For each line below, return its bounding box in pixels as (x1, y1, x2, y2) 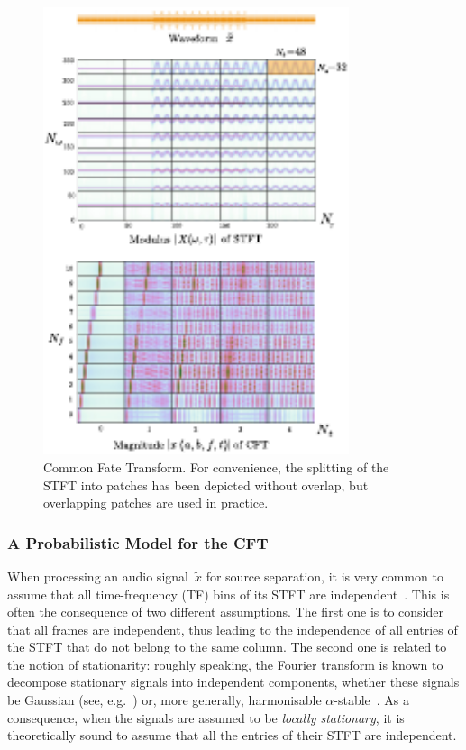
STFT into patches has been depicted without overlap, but (43, 475, 369, 494)
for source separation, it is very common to (206, 566, 443, 585)
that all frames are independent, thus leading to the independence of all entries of (7, 619, 458, 638)
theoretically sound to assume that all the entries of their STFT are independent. (7, 726, 457, 745)
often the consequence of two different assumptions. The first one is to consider (7, 602, 443, 621)
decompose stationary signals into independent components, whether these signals (7, 672, 460, 691)
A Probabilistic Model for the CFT (7, 531, 269, 553)
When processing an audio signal (7, 566, 188, 585)
